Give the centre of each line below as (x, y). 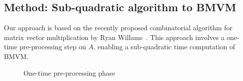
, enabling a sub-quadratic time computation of (164, 47)
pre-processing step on (53, 47)
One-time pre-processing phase (69, 72)
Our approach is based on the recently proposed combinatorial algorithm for (118, 28)
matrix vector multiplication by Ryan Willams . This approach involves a (114, 37)
